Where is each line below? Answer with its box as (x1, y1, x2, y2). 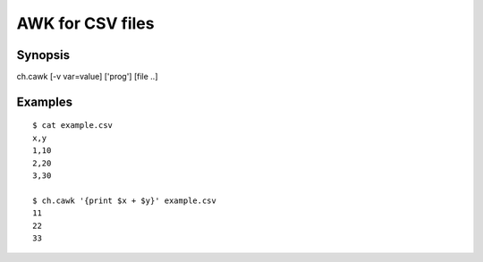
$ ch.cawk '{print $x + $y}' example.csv (32, 195, 216, 206)
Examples (16, 94, 73, 109)
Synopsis (16, 47, 71, 63)
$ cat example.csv (32, 121, 114, 131)
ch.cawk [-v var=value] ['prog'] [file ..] (16, 72, 158, 82)
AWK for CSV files (16, 13, 155, 33)
